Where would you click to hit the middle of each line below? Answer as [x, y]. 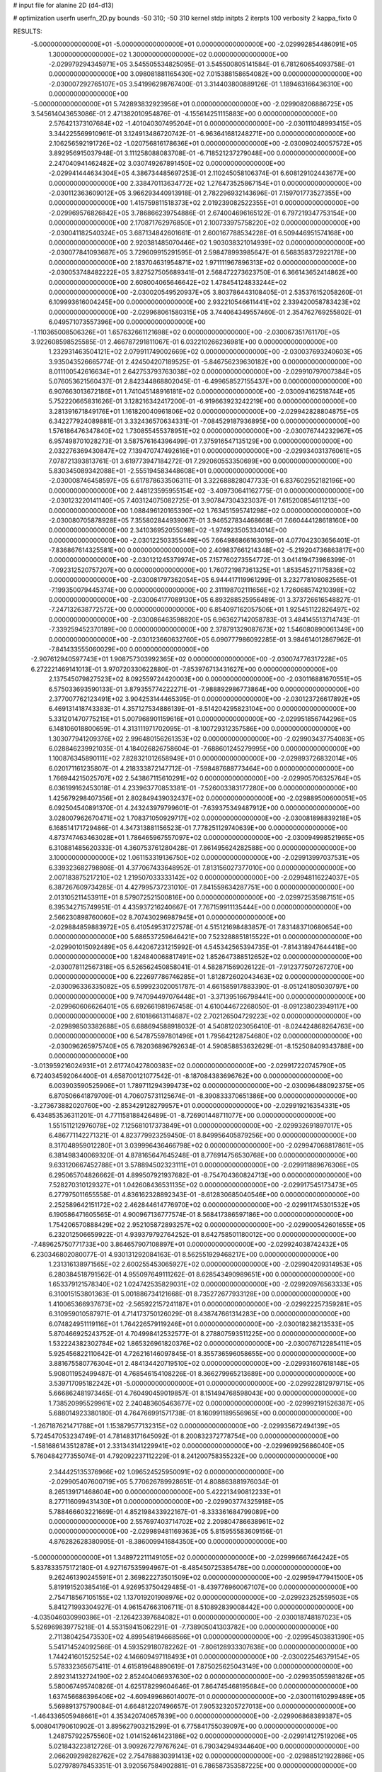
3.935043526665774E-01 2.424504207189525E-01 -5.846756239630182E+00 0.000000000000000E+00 [205, 361]
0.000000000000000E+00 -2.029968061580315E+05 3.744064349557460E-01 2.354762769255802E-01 [205, 312]
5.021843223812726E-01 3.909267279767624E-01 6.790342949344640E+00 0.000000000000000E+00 [204, 1746]
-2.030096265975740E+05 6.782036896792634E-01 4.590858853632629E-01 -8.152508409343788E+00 [206, 1046]
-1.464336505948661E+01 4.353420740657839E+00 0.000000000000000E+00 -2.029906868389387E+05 [191, 1716]
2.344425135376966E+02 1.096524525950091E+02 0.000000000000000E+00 [166, 1472]
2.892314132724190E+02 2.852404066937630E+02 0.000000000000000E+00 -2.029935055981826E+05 [207, 1676]
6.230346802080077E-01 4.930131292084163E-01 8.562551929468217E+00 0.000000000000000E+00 [185, 1254]
